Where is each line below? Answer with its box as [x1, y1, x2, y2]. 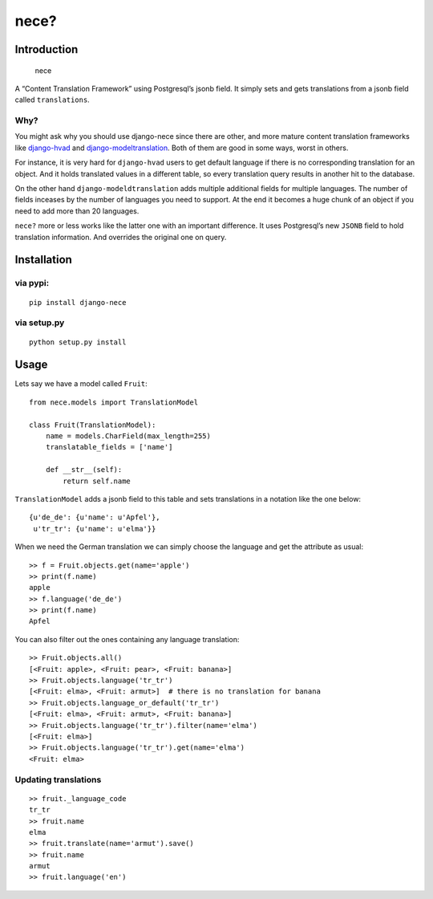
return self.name [63, 476, 132, 486]
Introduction [14, 43, 79, 56]
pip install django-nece [29, 298, 127, 307]
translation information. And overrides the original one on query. [14, 232, 227, 242]
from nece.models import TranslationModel [29, 397, 199, 407]
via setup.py [14, 317, 65, 328]
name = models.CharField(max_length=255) [45, 432, 212, 441]
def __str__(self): [45, 466, 123, 474]
